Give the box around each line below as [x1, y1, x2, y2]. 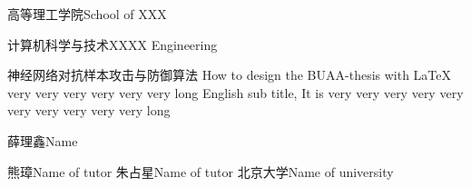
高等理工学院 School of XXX [7, 5, 167, 23]
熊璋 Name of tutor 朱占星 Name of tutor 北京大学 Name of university [7, 162, 394, 181]
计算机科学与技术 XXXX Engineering [7, 34, 218, 54]
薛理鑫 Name [7, 131, 78, 150]
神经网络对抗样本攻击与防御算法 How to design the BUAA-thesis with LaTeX [7, 65, 452, 84]
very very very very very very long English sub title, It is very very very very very [7, 83, 464, 102]
